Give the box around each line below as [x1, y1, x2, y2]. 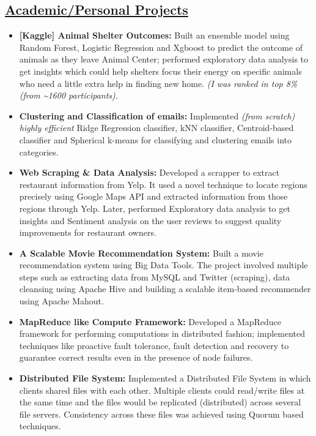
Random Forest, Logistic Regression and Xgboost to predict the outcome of [19, 40, 303, 53]
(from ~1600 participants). [19, 89, 119, 102]
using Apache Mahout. [19, 295, 104, 307]
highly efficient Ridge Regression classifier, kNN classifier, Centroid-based [19, 121, 294, 134]
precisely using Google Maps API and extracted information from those [19, 190, 288, 203]
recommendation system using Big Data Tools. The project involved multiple [19, 258, 308, 271]
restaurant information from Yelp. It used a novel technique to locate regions [19, 178, 307, 190]
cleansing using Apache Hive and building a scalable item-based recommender [19, 282, 311, 295]
